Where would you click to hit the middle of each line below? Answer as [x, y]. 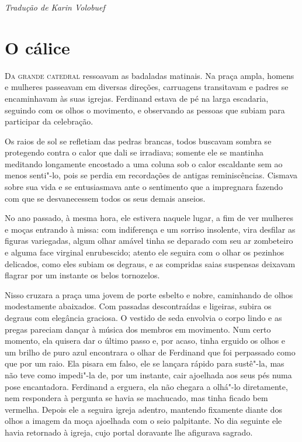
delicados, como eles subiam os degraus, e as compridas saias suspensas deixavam [150, 263]
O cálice [37, 47]
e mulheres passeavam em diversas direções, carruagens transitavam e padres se [147, 87]
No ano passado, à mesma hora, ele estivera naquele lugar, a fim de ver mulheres [149, 218]
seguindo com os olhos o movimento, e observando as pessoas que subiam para [145, 110]
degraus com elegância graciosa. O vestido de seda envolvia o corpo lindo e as [143, 317]
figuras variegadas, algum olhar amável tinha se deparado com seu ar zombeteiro [149, 241]
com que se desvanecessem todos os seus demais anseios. [105, 198]
